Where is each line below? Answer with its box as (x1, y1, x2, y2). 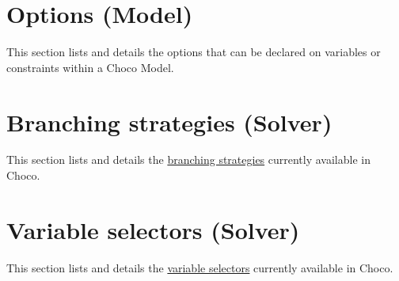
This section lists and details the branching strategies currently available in (6, 151, 370, 168)
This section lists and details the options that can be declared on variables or (6, 44, 381, 60)
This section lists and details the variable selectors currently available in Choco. (6, 259, 393, 275)
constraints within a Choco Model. (6, 59, 174, 75)
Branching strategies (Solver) (6, 105, 332, 138)
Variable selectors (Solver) (6, 213, 300, 245)
